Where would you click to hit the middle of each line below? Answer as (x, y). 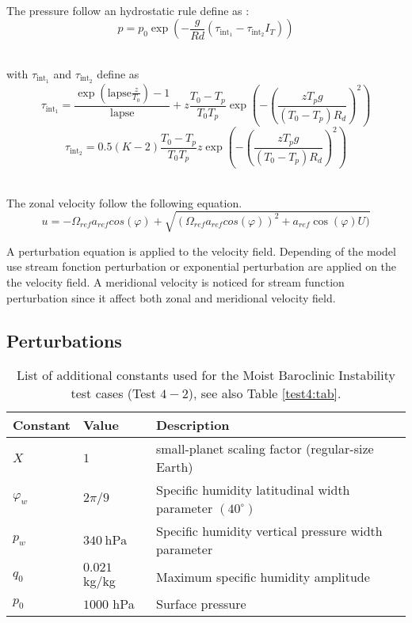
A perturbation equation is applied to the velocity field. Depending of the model (201, 251)
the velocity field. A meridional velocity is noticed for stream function (175, 282)
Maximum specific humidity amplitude (263, 576)
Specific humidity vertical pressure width (269, 531)
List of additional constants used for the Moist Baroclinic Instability (206, 375)
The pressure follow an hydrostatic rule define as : (128, 10)
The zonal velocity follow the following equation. (124, 202)
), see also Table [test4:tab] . (265, 393)
